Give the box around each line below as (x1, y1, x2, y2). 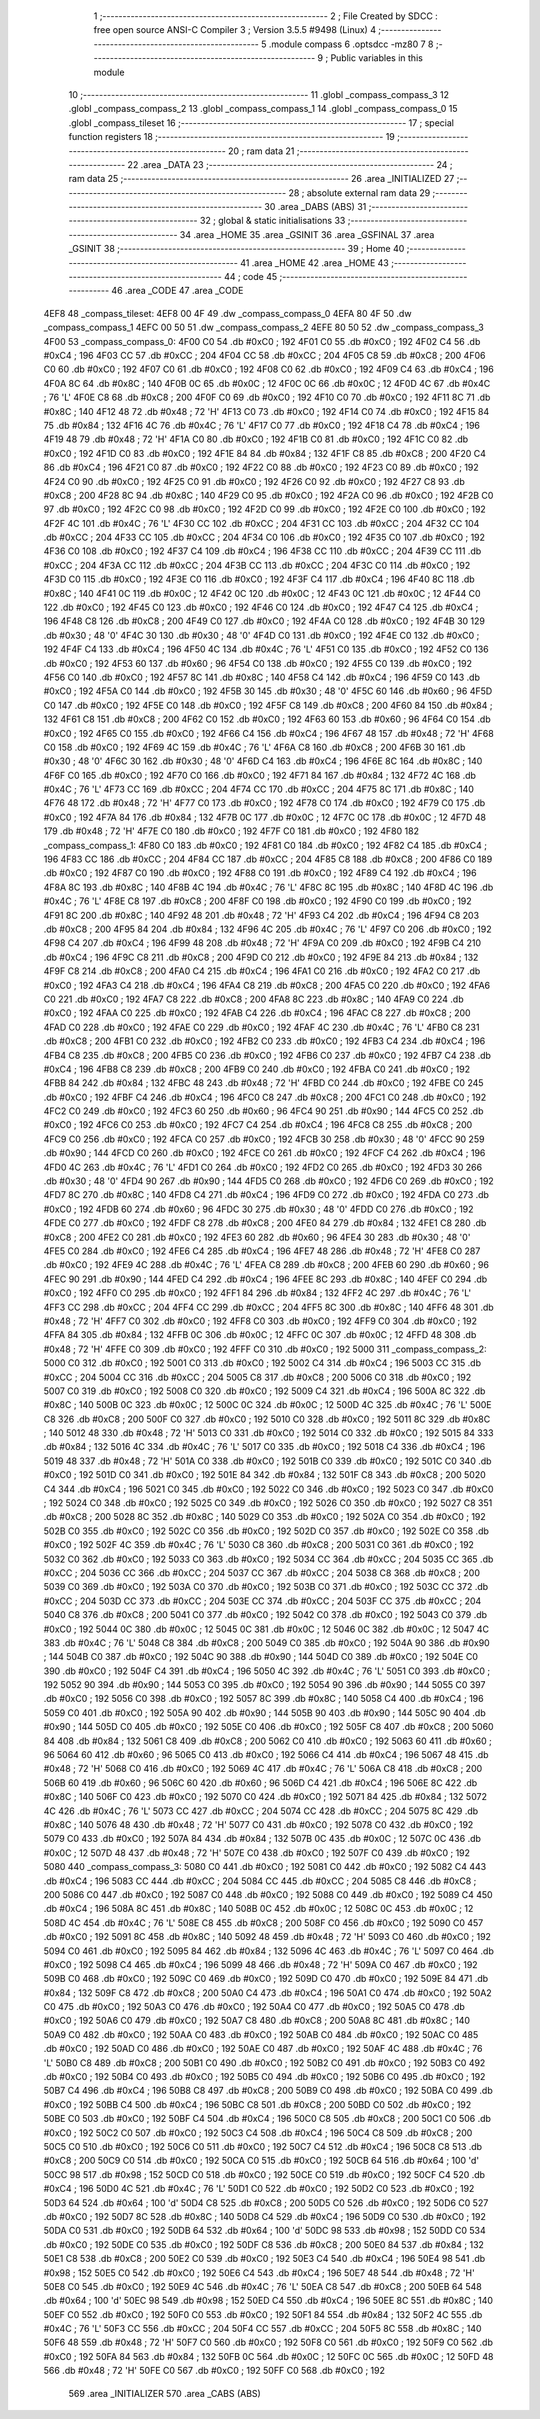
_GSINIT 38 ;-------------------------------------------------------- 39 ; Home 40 (68, 243, 405, 255)
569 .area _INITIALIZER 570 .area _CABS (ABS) (68, 2387, 262, 2399)
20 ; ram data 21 (228, 145, 295, 157)
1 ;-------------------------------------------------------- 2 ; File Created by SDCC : (93, 10, 439, 22)
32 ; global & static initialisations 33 (200, 215, 346, 227)
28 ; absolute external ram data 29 (288, 186, 431, 199)
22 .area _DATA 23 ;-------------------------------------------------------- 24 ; (127, 158, 453, 170)
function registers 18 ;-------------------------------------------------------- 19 (68, 131, 395, 143)
